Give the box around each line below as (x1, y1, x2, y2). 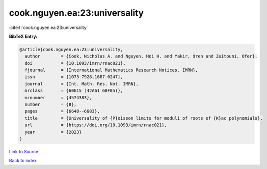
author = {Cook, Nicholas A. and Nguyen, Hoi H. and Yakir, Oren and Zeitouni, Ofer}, (25, 54, 258, 59)
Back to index (9, 158, 37, 164)
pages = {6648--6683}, (25, 109, 100, 114)
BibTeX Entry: (9, 33, 38, 39)
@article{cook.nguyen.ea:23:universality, (19, 47, 123, 52)
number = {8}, (25, 102, 77, 108)
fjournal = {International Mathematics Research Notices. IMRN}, (25, 67, 198, 73)
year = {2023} (25, 129, 82, 135)
